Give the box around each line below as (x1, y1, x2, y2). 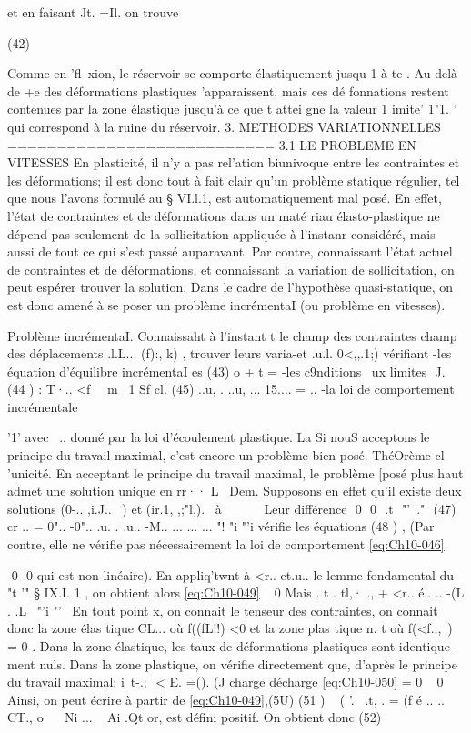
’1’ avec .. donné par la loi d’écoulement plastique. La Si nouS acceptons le (7, 427, 430, 447)
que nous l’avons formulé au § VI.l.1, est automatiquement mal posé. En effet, (7, 188, 442, 207)
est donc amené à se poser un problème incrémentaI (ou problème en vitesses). (7, 295, 446, 314)
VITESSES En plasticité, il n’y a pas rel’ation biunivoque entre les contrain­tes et (7, 153, 460, 172)
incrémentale (7, 397, 78, 416)
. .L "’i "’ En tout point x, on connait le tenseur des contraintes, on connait (7, 600, 438, 619)
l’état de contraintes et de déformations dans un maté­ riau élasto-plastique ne (7, 206, 440, 225)
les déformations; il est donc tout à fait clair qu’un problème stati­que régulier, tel (7, 170, 460, 189)
